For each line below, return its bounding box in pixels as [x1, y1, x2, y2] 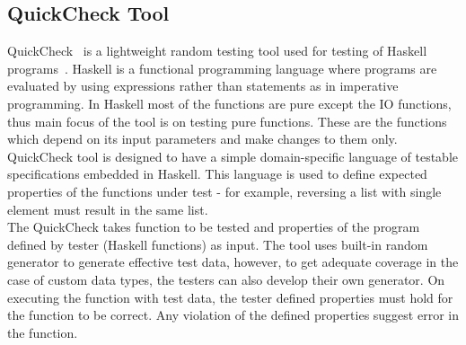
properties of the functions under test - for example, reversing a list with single [7, 181, 442, 200]
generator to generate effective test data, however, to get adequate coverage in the [7, 252, 459, 271]
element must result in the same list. [7, 199, 208, 218]
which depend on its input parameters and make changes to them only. [7, 129, 398, 148]
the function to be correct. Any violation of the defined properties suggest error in [7, 305, 459, 324]
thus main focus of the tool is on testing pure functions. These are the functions [7, 111, 447, 130]
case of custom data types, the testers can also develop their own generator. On [7, 270, 445, 288]
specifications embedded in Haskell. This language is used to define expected [7, 164, 427, 183]
